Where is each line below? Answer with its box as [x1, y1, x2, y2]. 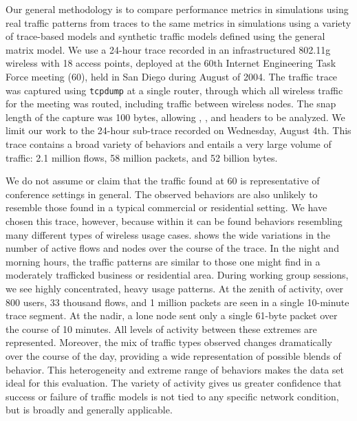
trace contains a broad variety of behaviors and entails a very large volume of [6, 137, 332, 151]
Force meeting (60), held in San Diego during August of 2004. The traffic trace [6, 69, 338, 83]
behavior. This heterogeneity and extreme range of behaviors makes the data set [6, 362, 345, 376]
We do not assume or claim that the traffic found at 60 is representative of [6, 173, 320, 188]
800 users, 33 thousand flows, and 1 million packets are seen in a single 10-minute [6, 294, 349, 309]
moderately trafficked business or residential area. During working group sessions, [6, 268, 349, 282]
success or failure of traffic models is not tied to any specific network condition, [6, 389, 339, 403]
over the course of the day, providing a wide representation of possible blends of [6, 348, 341, 363]
